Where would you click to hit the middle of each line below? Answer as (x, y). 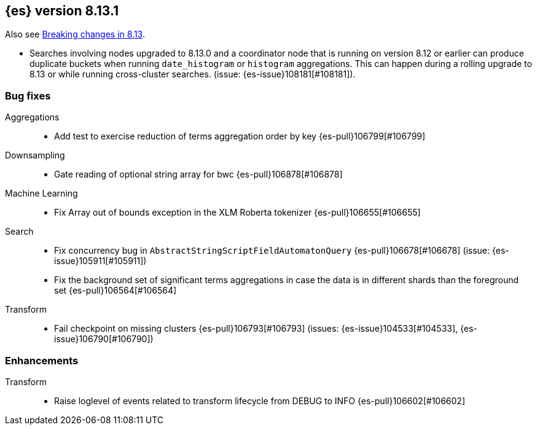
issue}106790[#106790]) (104, 339)
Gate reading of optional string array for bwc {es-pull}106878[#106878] (198, 174)
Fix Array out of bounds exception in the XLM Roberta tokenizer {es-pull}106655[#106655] (237, 213)
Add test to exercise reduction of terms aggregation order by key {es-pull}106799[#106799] (240, 136)
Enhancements (42, 360)
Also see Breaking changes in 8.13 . (75, 34)
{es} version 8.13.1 (62, 11)
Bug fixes (28, 96)
